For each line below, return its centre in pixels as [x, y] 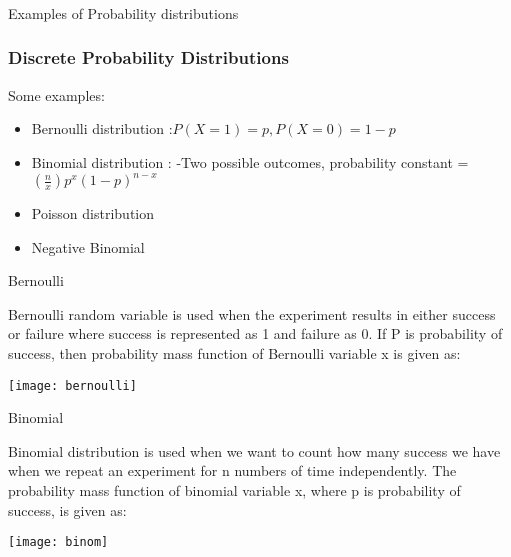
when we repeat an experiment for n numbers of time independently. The [232, 470]
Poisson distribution [93, 213]
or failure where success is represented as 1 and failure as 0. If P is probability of [255, 333]
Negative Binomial [88, 246]
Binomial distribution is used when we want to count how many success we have [254, 450]
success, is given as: [67, 509]
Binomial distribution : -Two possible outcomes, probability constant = [250, 161]
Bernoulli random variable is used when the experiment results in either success [252, 313]
